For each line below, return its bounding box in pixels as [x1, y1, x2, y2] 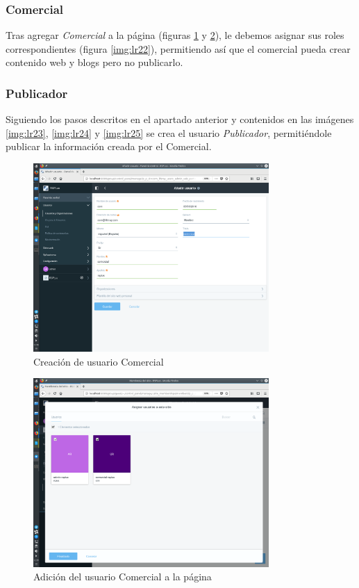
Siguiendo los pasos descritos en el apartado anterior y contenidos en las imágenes [6, 112, 354, 126]
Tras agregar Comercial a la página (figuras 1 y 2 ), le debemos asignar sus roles [6, 28, 344, 42]
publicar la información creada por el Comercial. [6, 139, 212, 154]
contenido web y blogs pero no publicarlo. [6, 55, 183, 70]
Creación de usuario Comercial [33, 354, 164, 368]
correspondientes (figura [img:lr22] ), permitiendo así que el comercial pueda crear [6, 41, 351, 56]
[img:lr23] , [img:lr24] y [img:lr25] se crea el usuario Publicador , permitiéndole [6, 125, 332, 140]
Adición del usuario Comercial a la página [33, 569, 212, 584]
